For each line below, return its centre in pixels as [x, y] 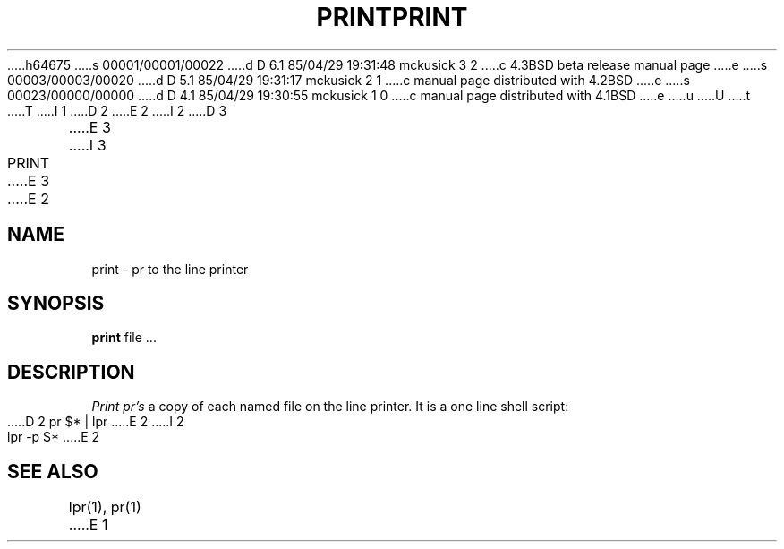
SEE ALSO [53, 471]
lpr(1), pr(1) [105, 507]
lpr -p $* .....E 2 [54, 437]
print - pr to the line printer [170, 269]
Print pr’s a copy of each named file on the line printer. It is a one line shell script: [330, 407]
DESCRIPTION [71, 372]
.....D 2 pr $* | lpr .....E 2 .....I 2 [96, 422]
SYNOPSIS [56, 304]
